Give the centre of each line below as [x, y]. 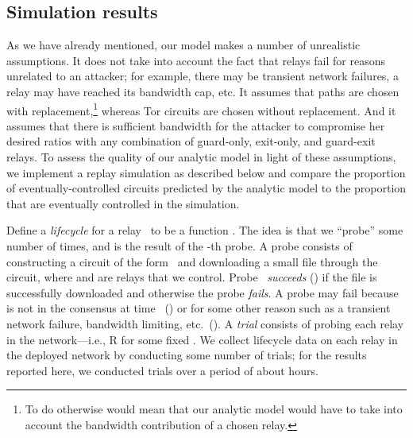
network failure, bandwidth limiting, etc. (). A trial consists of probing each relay [205, 323]
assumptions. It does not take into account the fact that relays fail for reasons [196, 60]
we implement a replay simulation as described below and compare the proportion [206, 172]
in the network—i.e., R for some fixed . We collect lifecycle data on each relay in [202, 339]
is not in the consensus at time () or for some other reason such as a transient [199, 308]
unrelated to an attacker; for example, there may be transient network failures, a [203, 76]
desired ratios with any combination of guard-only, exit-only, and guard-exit [191, 141]
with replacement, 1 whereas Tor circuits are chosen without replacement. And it [201, 109]
